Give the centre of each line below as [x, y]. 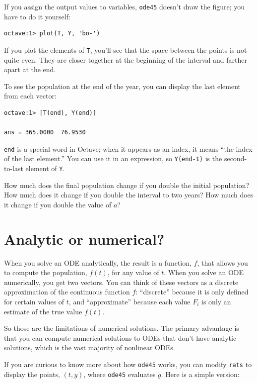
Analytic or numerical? [84, 239]
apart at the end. [30, 69]
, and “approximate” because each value [129, 301]
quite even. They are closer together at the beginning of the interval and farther [126, 59]
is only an [216, 301]
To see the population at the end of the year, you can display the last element [123, 86]
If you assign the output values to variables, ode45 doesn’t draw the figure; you [125, 6]
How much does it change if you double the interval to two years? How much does [129, 195]
